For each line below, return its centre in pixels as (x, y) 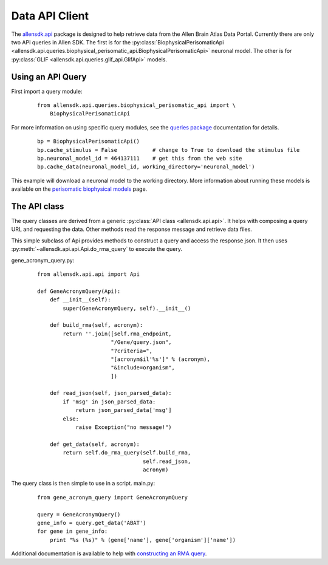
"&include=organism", (143, 368)
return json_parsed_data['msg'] (124, 410)
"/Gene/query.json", (141, 342)
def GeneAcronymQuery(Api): (79, 291)
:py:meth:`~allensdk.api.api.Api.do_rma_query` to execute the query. (97, 249)
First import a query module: (47, 91)
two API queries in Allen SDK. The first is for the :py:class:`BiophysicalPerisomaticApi (118, 42)
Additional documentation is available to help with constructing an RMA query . (109, 553)
